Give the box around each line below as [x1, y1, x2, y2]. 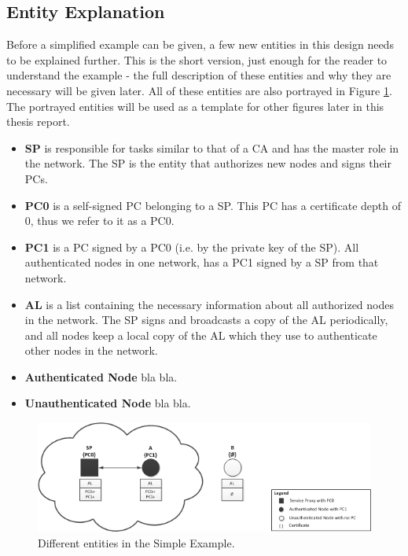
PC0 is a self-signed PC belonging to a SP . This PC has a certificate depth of [24, 197, 401, 213]
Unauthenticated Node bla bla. [24, 395, 191, 411]
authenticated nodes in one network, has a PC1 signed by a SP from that [24, 254, 379, 271]
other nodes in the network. [24, 342, 158, 359]
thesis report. [6, 113, 70, 130]
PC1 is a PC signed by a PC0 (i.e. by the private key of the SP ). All [24, 238, 359, 255]
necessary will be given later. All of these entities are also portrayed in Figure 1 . [6, 82, 392, 98]
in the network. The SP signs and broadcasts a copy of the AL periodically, [24, 311, 388, 328]
